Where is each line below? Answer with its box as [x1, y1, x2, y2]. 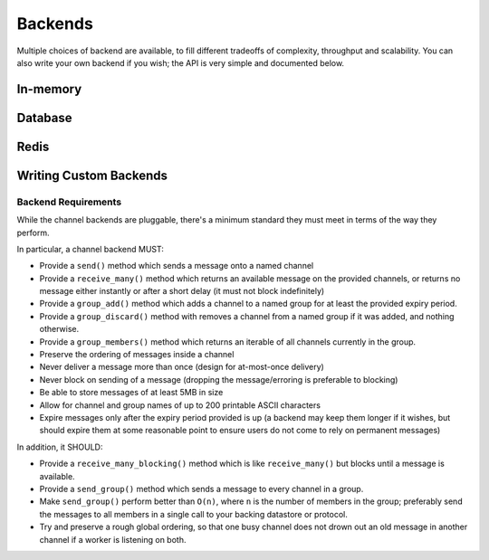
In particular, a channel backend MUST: [16, 243, 165, 254]
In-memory [16, 81, 82, 97]
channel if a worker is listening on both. [39, 534, 187, 545]
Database [16, 109, 72, 126]
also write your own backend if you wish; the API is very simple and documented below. [16, 57, 344, 68]
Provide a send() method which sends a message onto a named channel [39, 261, 314, 271]
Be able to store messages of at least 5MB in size [39, 387, 224, 398]
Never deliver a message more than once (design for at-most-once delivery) [39, 362, 325, 373]
